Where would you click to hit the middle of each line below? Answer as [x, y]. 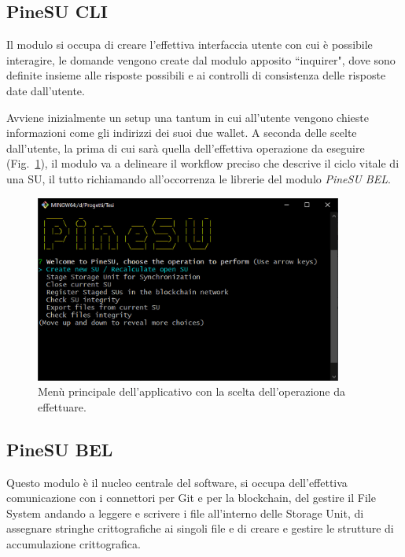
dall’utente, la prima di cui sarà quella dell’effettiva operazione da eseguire [186, 148]
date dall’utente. [46, 90]
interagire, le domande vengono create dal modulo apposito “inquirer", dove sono [201, 59]
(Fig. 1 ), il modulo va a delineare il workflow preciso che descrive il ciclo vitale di [203, 163]
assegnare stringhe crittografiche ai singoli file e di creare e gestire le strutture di [200, 528]
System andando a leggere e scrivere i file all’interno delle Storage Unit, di [185, 513]
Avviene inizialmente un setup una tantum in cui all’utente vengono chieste [188, 117]
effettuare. [62, 406]
